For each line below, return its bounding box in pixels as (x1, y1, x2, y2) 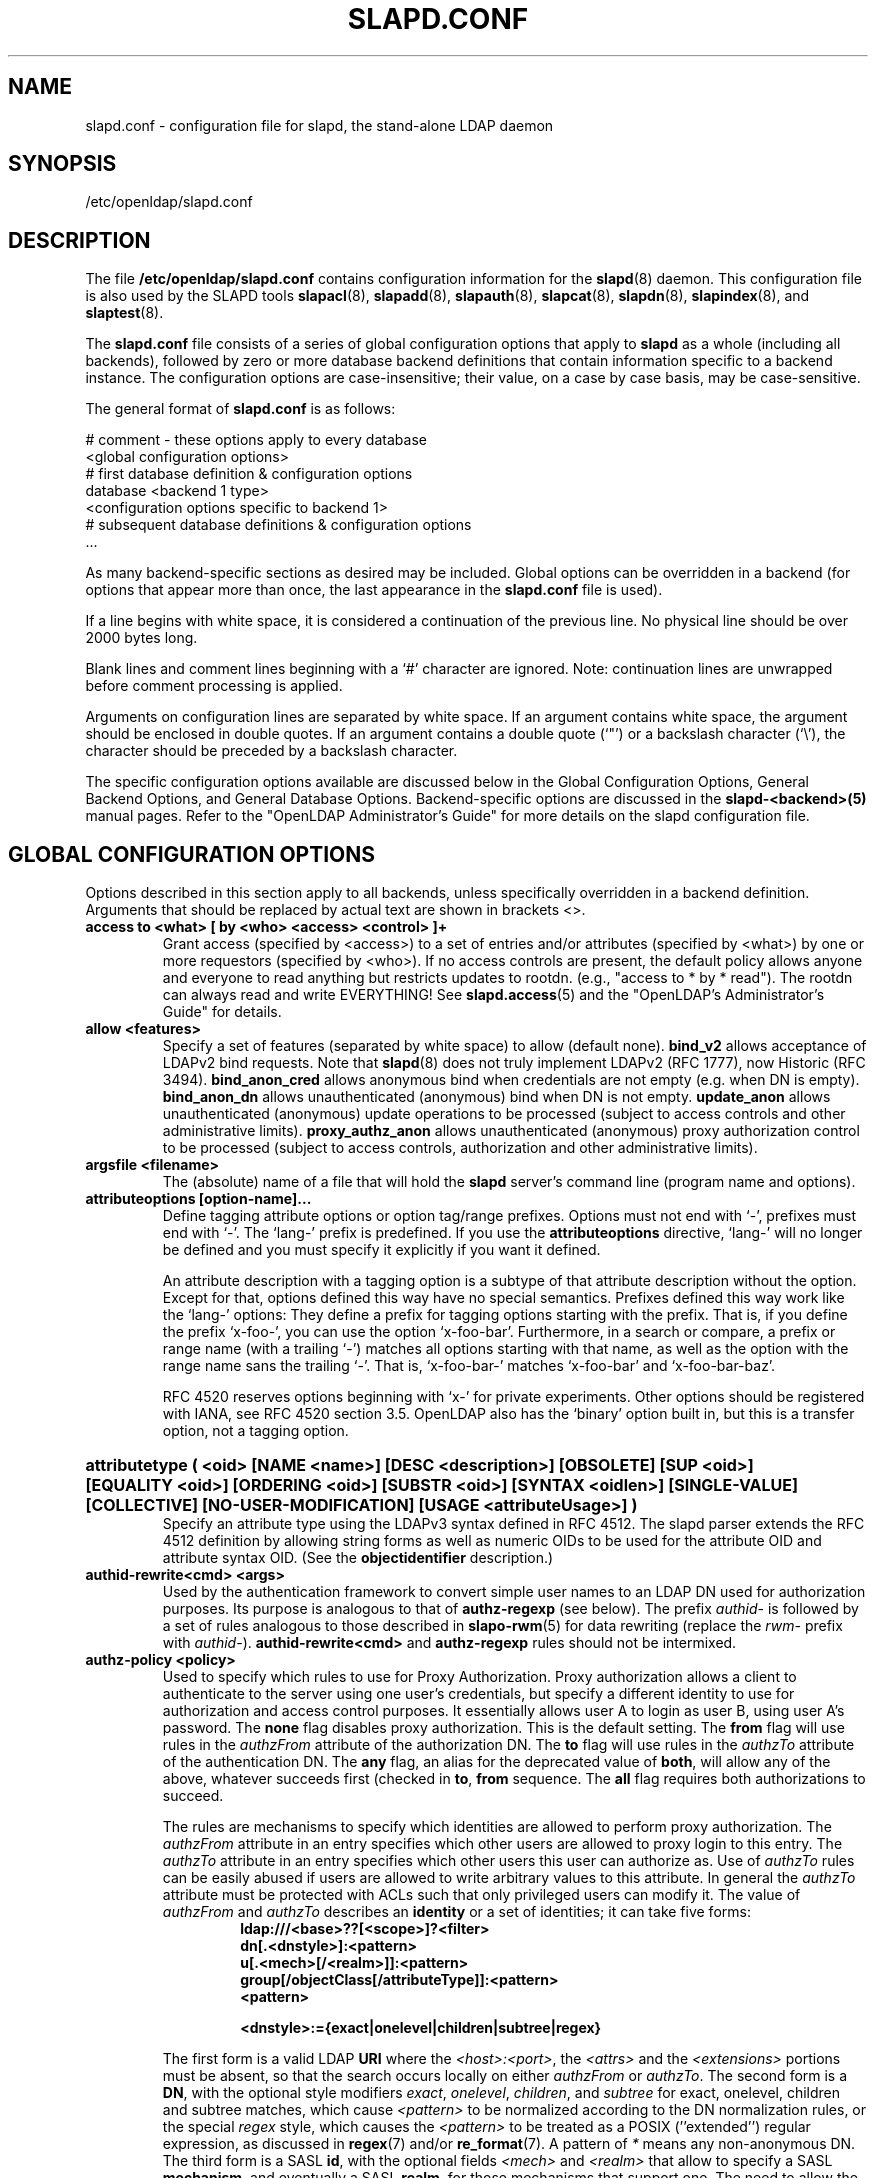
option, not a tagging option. (162, 1422, 349, 1440)
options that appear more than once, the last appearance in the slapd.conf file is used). (85, 581, 663, 599)
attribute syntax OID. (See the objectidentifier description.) (162, 1549, 554, 1567)
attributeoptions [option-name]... (85, 1190, 312, 1208)
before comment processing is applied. (85, 677, 343, 695)
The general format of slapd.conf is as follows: (85, 400, 396, 418)
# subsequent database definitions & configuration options (85, 516, 472, 534)
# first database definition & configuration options (85, 465, 413, 483)
